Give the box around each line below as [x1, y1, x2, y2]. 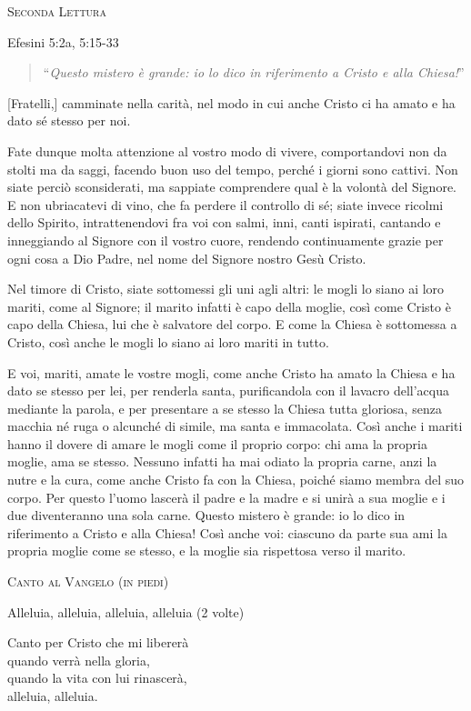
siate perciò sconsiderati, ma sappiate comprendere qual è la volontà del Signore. [7, 177, 456, 196]
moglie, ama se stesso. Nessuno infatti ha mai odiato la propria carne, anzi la [7, 452, 437, 471]
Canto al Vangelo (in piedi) [7, 572, 169, 591]
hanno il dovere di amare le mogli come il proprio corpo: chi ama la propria [7, 434, 427, 453]
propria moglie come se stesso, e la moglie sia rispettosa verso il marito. [7, 541, 406, 560]
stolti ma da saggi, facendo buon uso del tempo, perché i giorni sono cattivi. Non [7, 159, 458, 178]
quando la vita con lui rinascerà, [7, 668, 187, 687]
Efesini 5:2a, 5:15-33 [7, 32, 119, 51]
